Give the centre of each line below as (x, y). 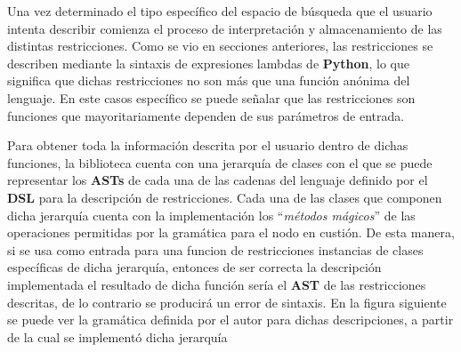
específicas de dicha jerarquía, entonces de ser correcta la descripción (194, 267)
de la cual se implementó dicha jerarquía (117, 336)
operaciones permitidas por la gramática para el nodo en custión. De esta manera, (231, 232)
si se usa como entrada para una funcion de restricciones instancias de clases (215, 249)
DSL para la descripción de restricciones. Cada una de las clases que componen (225, 197)
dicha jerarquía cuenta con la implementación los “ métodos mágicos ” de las (211, 215)
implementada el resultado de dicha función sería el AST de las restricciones (217, 284)
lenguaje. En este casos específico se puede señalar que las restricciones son (211, 97)
